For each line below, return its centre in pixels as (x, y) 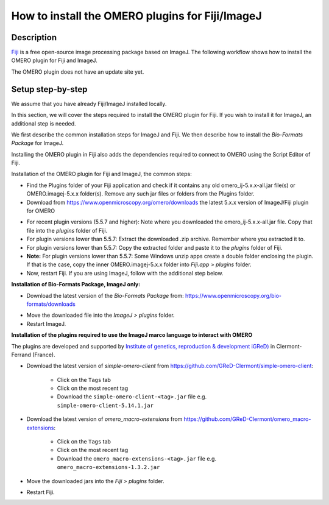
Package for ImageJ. (37, 143)
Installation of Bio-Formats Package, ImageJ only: (76, 284)
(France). (44, 355)
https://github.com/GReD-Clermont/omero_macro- (247, 419)
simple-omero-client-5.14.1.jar (105, 405)
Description (34, 37)
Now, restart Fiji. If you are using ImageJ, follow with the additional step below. (125, 273)
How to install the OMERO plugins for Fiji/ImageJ (136, 16)
